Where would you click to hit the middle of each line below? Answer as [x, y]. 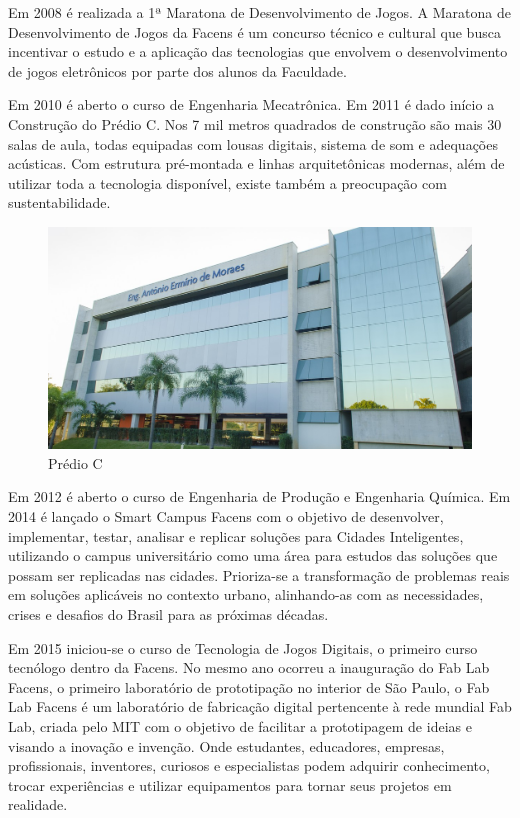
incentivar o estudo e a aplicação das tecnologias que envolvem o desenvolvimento [258, 51]
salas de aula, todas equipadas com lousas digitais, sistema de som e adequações [253, 143]
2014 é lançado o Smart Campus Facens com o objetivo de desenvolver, [226, 516]
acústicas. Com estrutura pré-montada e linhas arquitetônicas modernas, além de [256, 163]
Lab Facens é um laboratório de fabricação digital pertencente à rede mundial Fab [260, 706]
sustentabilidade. [59, 202]
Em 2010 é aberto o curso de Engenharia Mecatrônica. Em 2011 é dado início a [251, 104]
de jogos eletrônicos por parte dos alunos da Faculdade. [177, 70]
